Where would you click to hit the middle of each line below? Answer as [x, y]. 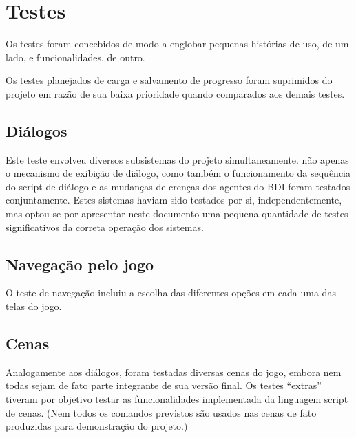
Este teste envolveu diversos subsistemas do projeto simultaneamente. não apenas [177, 159]
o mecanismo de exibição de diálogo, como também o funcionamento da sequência [178, 173]
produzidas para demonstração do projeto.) [97, 426]
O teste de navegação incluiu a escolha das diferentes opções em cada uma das [171, 293]
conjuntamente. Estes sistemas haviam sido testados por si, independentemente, [174, 200]
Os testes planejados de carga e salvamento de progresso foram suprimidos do [169, 80]
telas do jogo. [34, 306]
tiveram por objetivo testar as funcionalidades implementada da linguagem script [177, 399]
